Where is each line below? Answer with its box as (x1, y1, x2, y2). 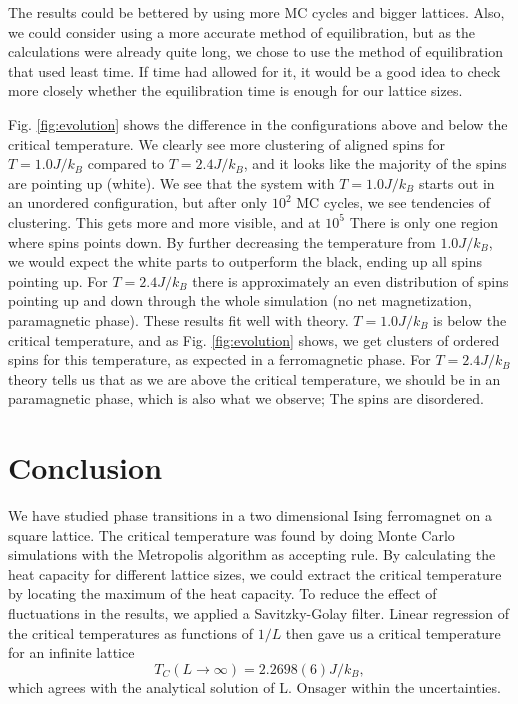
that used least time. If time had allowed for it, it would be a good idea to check (8, 60, 501, 81)
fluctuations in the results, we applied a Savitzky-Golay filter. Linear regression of (8, 602, 510, 623)
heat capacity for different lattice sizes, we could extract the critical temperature (8, 563, 502, 584)
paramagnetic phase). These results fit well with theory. (8, 309, 349, 330)
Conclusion (8, 447, 163, 488)
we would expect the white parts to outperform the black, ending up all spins (8, 251, 483, 272)
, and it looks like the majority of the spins (243, 153, 507, 174)
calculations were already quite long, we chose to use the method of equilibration (8, 41, 503, 62)
